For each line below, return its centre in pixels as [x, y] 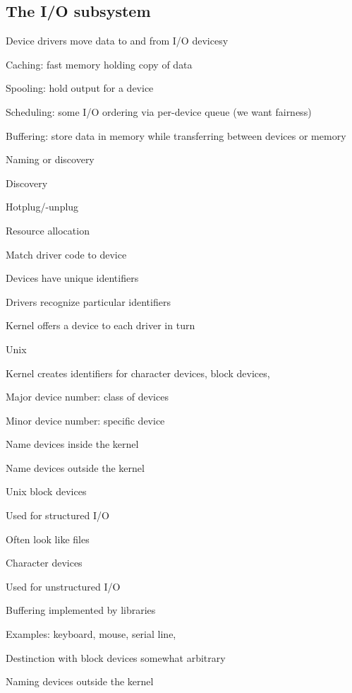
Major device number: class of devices [87, 397]
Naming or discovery [50, 159]
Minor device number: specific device [85, 420]
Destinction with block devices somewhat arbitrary [116, 657]
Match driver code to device [66, 254]
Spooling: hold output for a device [80, 88]
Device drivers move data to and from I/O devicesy [117, 41]
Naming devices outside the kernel [80, 681]
